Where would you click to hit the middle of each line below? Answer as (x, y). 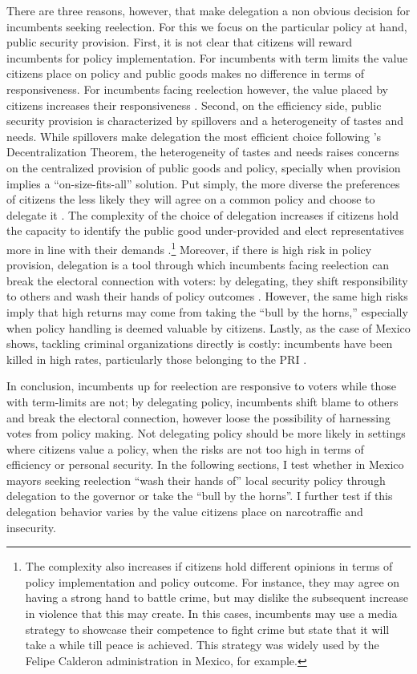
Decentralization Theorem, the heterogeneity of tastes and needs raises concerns (203, 152)
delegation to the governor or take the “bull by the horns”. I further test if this (200, 496)
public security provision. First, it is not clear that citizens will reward (179, 42)
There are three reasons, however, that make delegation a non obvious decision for (208, 10)
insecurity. (31, 527)
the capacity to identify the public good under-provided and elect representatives (205, 230)
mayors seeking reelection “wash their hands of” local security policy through (196, 480)
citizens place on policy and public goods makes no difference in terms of (186, 73)
